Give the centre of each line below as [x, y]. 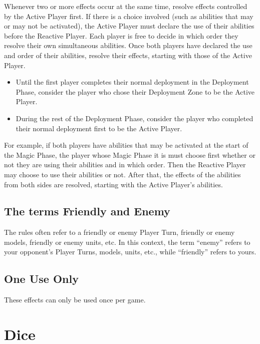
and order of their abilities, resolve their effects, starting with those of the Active [128, 55]
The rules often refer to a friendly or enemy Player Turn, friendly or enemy [119, 232]
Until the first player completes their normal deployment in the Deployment [132, 82]
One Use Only [41, 279]
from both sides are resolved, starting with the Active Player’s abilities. [113, 184]
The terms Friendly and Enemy [87, 211]
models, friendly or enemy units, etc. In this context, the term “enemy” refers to [127, 242]
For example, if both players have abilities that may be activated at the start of [126, 145]
